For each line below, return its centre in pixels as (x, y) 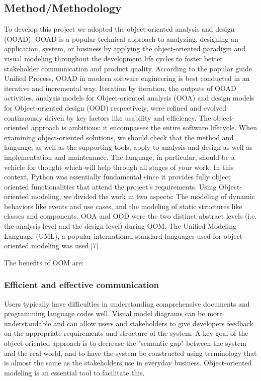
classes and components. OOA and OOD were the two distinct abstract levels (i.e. (130, 216)
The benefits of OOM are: (44, 262)
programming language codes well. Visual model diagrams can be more (113, 313)
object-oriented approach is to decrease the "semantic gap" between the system (125, 343)
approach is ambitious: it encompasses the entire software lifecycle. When (144, 127)
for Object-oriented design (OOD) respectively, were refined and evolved (115, 107)
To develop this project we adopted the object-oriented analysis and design (119, 29)
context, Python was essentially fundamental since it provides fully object (117, 177)
